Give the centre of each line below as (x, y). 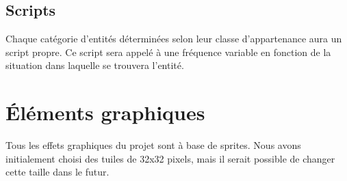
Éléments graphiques (105, 112)
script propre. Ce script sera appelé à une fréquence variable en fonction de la (168, 52)
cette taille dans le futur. (57, 172)
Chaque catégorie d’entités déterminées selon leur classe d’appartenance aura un (174, 39)
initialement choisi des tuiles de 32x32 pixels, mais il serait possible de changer (170, 158)
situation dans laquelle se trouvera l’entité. (95, 65)
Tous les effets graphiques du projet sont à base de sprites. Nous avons (153, 145)
